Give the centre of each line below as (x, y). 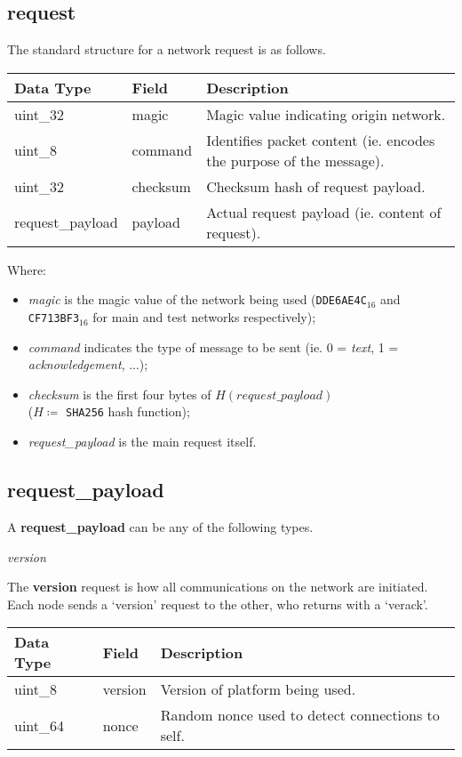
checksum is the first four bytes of (119, 394)
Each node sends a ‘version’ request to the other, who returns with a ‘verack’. (218, 604)
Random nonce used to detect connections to (300, 715)
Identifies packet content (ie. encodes (321, 140)
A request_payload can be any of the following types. (160, 526)
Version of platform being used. (258, 689)
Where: (27, 269)
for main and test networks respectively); (204, 317)
